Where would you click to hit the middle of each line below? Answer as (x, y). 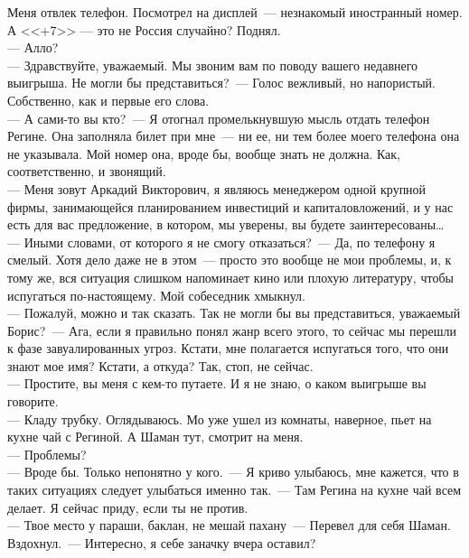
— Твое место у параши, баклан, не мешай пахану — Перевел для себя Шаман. (229, 525)
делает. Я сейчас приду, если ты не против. (128, 507)
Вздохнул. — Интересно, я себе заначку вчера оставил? (162, 542)
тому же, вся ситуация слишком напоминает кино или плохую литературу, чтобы (230, 277)
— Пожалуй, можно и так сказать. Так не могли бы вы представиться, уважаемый (234, 313)
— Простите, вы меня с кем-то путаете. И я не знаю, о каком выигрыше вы (217, 383)
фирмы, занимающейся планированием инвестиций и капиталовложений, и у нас (230, 206)
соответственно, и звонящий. (87, 171)
